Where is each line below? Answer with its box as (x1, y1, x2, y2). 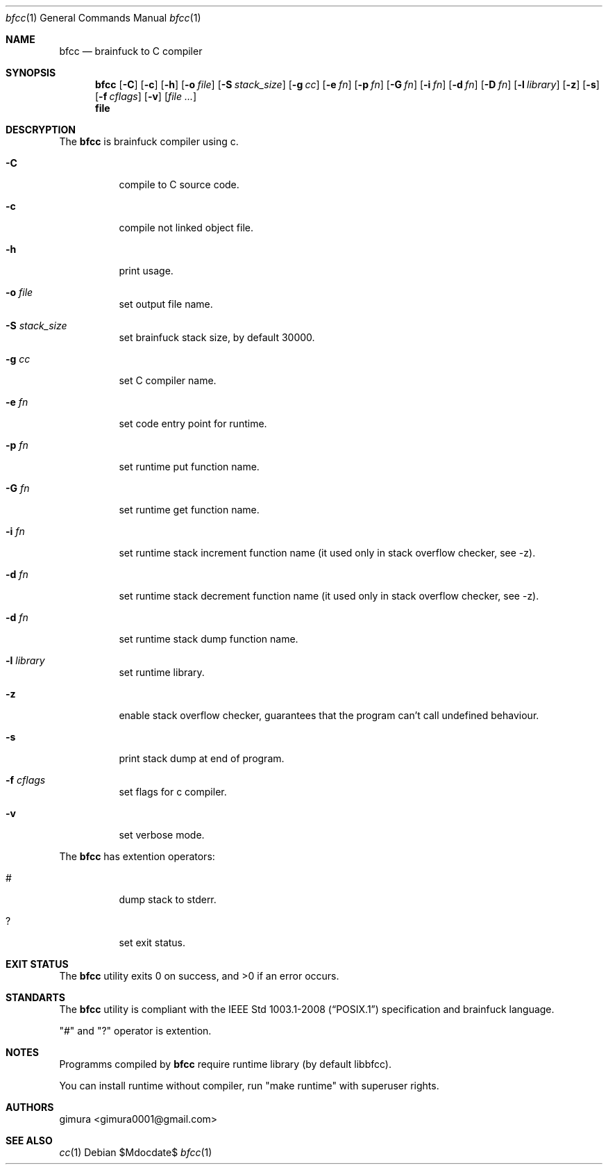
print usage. (119, 265, 174, 277)
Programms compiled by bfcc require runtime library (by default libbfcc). (59, 1058, 391, 1070)
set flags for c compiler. (119, 786, 227, 798)
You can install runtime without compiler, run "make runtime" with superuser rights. (59, 1080, 439, 1091)
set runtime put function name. (119, 461, 260, 472)
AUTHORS (6, 1101, 54, 1113)
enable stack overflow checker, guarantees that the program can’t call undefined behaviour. (119, 709, 539, 721)
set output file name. (119, 298, 213, 310)
